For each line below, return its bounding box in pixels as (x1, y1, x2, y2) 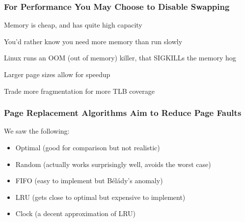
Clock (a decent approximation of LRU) (15, 208, 136, 219)
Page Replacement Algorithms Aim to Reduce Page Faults (4, 107, 242, 119)
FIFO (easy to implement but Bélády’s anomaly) (15, 175, 163, 186)
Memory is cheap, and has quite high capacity (4, 20, 142, 30)
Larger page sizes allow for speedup (4, 69, 110, 79)
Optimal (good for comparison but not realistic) (15, 142, 160, 152)
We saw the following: (4, 126, 70, 136)
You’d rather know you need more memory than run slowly (4, 36, 183, 46)
